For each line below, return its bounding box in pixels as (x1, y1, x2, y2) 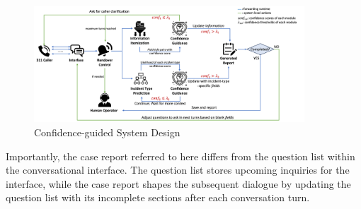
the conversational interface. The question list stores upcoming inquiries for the (6, 162, 350, 177)
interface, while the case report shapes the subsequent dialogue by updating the (6, 176, 351, 191)
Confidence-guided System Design (34, 125, 180, 140)
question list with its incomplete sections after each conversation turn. (6, 190, 310, 205)
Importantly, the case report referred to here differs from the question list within (6, 148, 355, 163)
